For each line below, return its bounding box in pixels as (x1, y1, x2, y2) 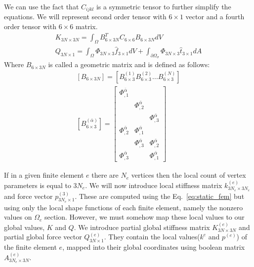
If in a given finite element (4, 170, 84, 180)
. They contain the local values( (104, 231, 200, 242)
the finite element (4, 242, 57, 252)
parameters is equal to (4, 180, 71, 190)
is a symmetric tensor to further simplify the (96, 1, 231, 11)
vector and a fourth (185, 11, 245, 22)
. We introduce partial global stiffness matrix (74, 222, 210, 232)
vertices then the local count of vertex (131, 170, 246, 180)
